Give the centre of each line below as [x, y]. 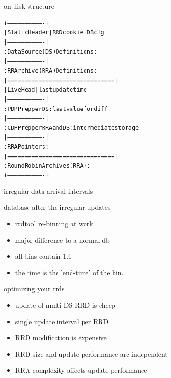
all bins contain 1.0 [43, 256]
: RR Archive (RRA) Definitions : [51, 71]
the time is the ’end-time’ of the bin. [69, 272]
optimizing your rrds [34, 289]
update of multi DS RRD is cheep [65, 305]
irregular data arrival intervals [49, 191]
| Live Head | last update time [45, 90]
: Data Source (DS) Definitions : [51, 52]
